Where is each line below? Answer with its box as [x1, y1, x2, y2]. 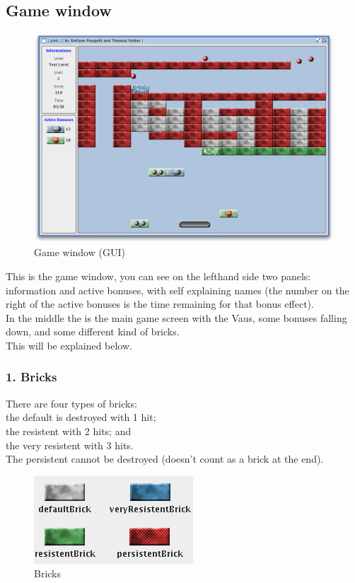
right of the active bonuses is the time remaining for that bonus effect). [6, 296, 314, 311]
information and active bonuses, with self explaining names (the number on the [6, 282, 349, 297]
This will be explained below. [6, 337, 132, 352]
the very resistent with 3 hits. [6, 437, 134, 452]
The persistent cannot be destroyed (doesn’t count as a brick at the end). [6, 451, 324, 466]
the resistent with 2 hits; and [6, 423, 132, 438]
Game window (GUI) [34, 245, 125, 260]
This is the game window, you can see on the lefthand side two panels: [6, 268, 311, 283]
